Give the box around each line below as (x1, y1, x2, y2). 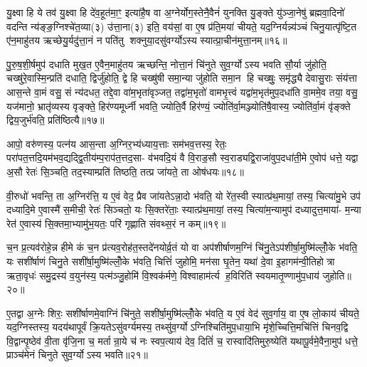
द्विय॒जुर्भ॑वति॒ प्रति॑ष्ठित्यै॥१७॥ (6, 112, 105, 127)
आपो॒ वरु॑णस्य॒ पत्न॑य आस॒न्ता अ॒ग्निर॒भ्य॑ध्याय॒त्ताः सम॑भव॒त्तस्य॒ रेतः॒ (6, 136, 227, 151)
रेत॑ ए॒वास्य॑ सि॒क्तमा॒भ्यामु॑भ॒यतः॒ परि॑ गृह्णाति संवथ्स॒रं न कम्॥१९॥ (6, 216, 226, 230)
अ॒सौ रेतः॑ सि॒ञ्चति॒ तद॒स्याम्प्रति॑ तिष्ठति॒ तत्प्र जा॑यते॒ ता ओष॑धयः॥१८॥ (6, 164, 245, 179)
